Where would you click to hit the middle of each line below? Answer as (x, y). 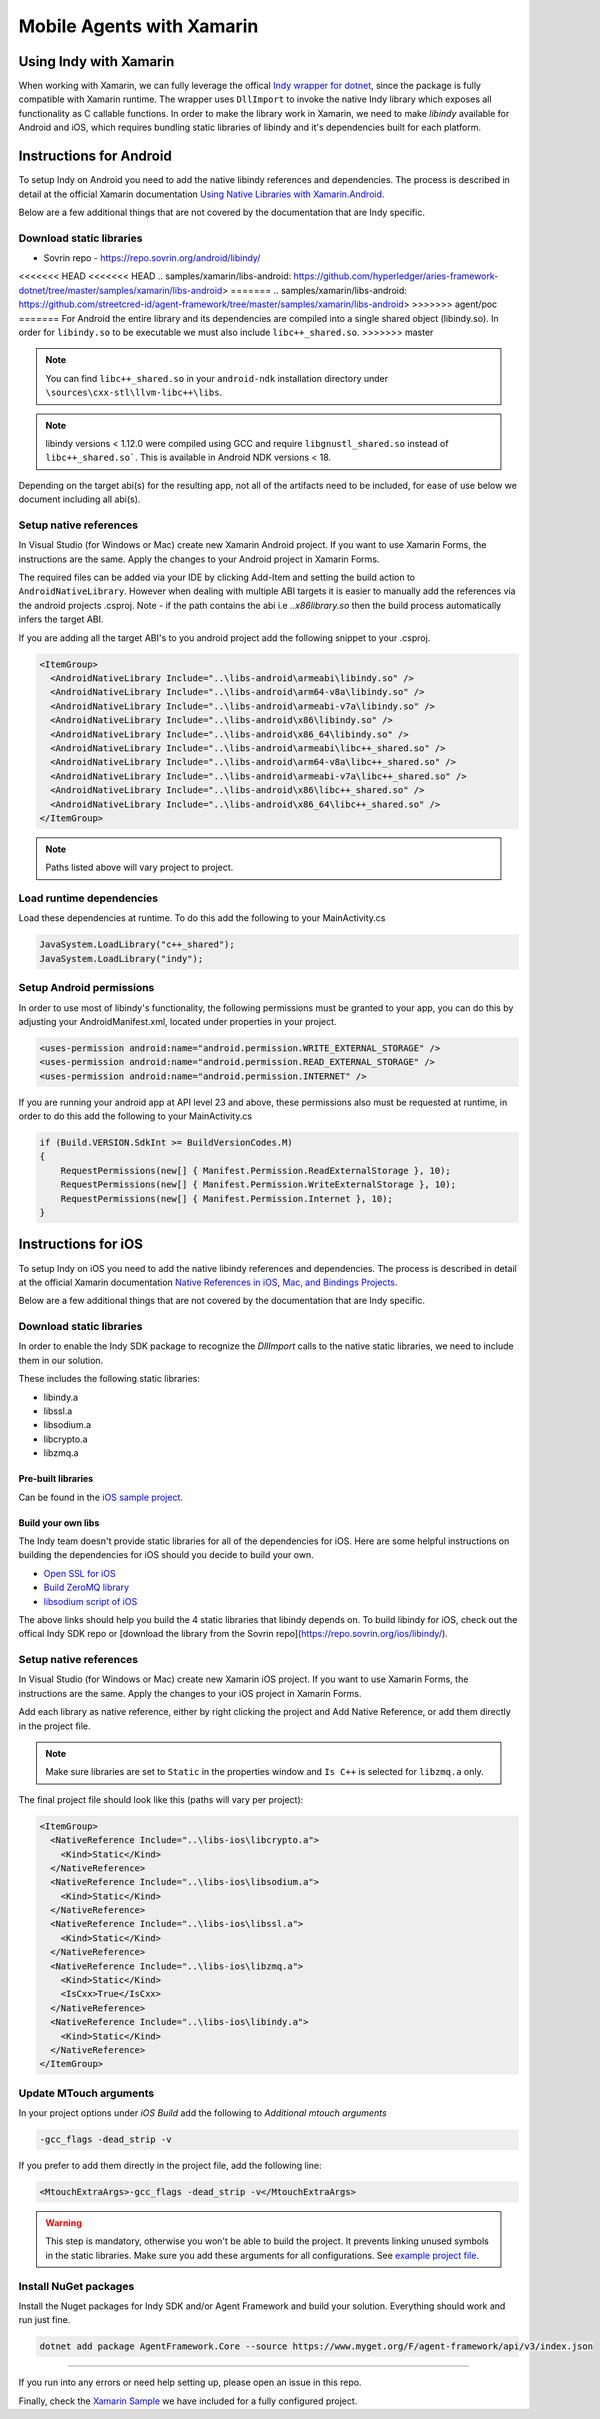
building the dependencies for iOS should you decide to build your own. (166, 1555)
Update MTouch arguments (86, 2093)
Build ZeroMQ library (86, 1587)
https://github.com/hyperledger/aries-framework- (396, 276)
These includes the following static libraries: (109, 1379)
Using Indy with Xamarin (96, 61)
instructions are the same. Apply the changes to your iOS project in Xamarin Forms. (190, 1693)
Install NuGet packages (76, 2286)
